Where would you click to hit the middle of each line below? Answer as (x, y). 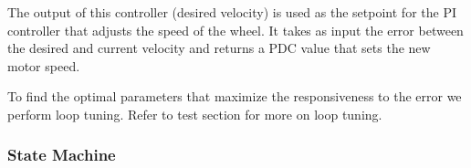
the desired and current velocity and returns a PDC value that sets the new (219, 48)
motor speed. (44, 65)
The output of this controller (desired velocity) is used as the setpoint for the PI (232, 12)
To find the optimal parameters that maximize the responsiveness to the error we (235, 96)
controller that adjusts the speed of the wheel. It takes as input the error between (235, 30)
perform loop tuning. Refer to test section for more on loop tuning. (195, 114)
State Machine (62, 155)
